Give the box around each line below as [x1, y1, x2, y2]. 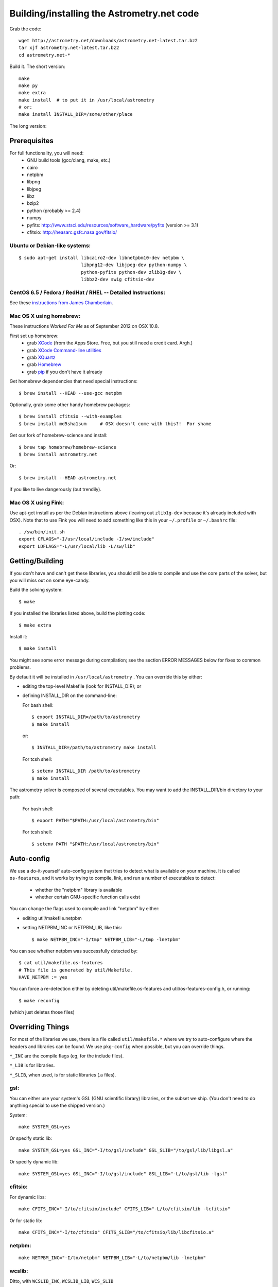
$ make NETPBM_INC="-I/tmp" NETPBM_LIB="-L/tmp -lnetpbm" [31, 936, 181, 942]
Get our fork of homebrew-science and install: [9, 432, 108, 439]
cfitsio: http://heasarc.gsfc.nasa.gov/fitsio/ [27, 229, 117, 235]
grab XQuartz [27, 354, 56, 360]
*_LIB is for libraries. [9, 1062, 55, 1068]
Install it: [9, 634, 28, 640]
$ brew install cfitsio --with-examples [19, 413, 122, 420]
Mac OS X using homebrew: [9, 312, 81, 320]
